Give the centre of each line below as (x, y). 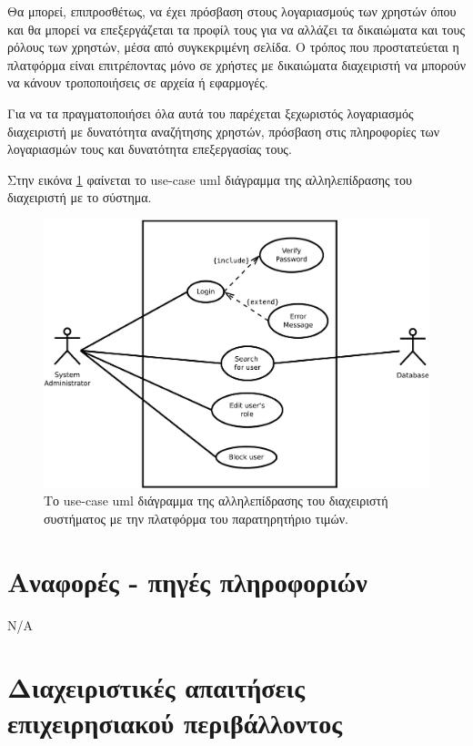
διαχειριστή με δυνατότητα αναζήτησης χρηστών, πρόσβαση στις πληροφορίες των (224, 131)
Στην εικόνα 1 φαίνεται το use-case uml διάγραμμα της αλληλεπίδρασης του (210, 179)
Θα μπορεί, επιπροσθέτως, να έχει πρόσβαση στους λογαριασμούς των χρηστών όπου (232, 11)
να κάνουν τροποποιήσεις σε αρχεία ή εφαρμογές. (138, 82)
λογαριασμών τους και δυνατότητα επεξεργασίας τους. (150, 149)
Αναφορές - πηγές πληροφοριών (187, 581)
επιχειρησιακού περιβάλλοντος (175, 723)
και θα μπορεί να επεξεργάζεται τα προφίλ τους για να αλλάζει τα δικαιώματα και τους (236, 29)
